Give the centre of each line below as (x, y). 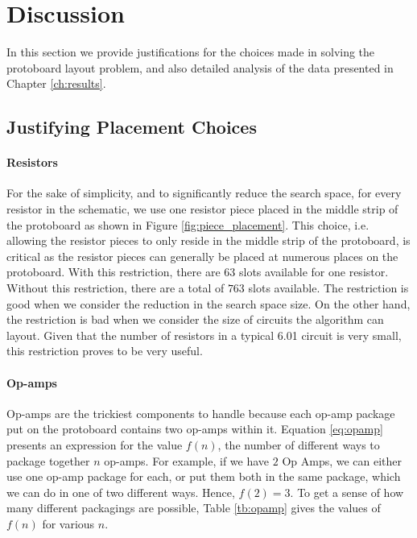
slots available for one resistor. (314, 272)
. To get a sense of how (347, 492)
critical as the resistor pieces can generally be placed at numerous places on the (202, 256)
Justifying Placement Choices (132, 127)
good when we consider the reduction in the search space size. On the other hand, (208, 303)
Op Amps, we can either (342, 460)
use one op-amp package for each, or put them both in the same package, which (204, 476)
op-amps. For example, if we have (187, 460)
